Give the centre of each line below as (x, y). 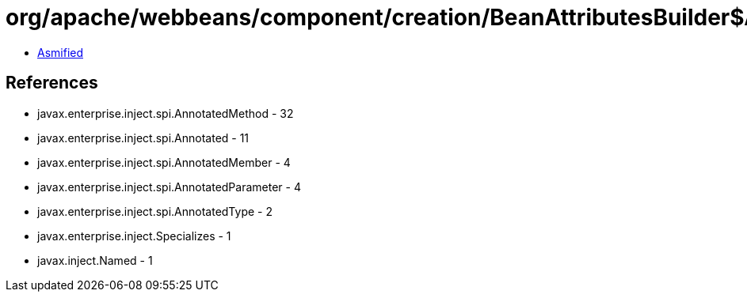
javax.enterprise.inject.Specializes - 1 (134, 236)
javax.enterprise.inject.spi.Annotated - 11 (143, 138)
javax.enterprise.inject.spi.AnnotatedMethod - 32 (166, 113)
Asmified (61, 52)
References (52, 83)
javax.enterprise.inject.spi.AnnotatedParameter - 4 (169, 187)
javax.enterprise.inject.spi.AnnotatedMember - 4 (164, 162)
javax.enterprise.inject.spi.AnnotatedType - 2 (155, 211)
